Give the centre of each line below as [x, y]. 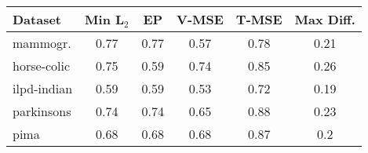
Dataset [37, 19]
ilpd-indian [43, 88]
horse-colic [42, 66]
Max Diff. [325, 19]
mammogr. [42, 43]
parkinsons [42, 111]
